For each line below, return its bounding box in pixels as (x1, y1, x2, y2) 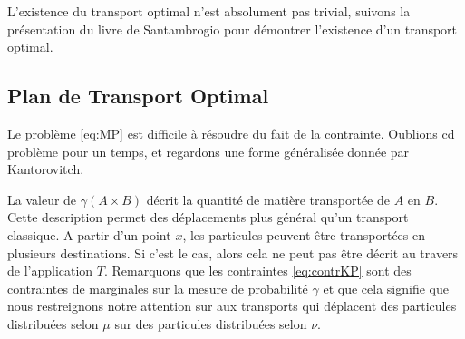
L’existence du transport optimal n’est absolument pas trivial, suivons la (7, 2, 411, 20)
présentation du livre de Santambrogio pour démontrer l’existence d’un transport (7, 19, 458, 38)
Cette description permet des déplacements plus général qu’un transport (7, 208, 409, 227)
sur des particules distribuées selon (114, 314, 307, 333)
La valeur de (7, 189, 77, 208)
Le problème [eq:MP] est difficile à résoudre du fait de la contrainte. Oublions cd (7, 123, 455, 142)
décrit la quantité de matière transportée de (146, 189, 391, 208)
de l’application (7, 261, 93, 280)
